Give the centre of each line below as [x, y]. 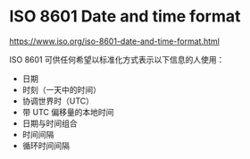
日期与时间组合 [50, 123]
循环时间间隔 [46, 146]
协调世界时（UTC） [58, 101]
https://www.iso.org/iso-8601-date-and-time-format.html [115, 41]
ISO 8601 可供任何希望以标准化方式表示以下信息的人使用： [117, 59]
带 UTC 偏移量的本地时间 [68, 112]
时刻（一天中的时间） [61, 89]
